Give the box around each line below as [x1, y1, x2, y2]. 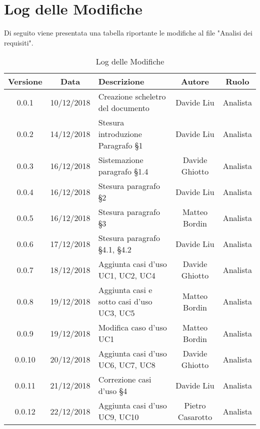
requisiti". [4, 37, 33, 47]
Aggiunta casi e [98, 284, 152, 296]
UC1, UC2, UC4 [98, 269, 155, 281]
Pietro [184, 399, 206, 411]
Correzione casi [98, 373, 151, 385]
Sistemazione [98, 154, 143, 166]
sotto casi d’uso [98, 295, 152, 307]
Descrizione [98, 75, 144, 87]
